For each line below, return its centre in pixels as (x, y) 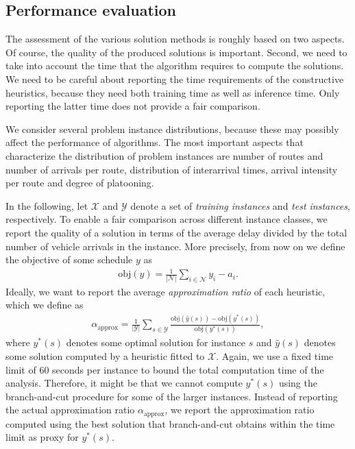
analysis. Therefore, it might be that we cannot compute (124, 383)
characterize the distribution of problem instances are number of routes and (164, 155)
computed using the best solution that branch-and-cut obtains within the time (170, 423)
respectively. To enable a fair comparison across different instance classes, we (167, 219)
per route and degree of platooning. (80, 183)
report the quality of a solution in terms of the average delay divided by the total (176, 232)
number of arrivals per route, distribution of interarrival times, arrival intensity (172, 169)
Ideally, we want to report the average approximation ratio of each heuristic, (166, 291)
